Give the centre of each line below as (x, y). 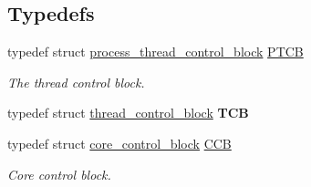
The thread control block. (76, 82)
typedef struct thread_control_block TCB (128, 113)
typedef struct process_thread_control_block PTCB (155, 52)
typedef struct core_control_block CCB (119, 143)
